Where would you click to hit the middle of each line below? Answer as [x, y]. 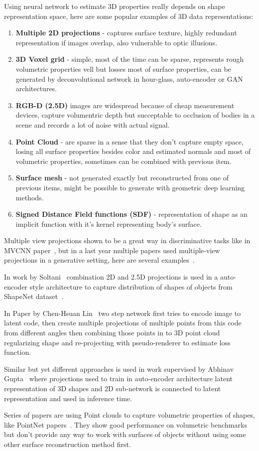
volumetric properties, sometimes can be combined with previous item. [124, 161]
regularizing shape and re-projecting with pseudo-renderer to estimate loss [117, 342]
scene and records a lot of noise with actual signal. [93, 124]
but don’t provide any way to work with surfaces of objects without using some [125, 434]
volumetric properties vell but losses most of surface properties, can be [123, 69]
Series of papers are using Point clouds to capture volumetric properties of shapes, [129, 415]
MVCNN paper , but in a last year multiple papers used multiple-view [112, 250]
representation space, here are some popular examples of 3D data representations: [129, 16]
